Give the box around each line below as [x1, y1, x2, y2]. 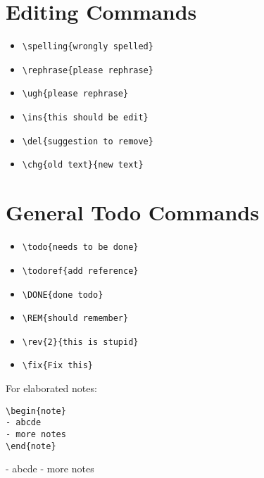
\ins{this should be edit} [22, 113, 149, 123]
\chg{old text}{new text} [22, 160, 144, 170]
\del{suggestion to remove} [22, 136, 153, 146]
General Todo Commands [6, 198, 259, 227]
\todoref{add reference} [22, 265, 139, 276]
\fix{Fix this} [22, 360, 94, 371]
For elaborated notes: [6, 381, 97, 396]
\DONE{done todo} [22, 289, 103, 300]
